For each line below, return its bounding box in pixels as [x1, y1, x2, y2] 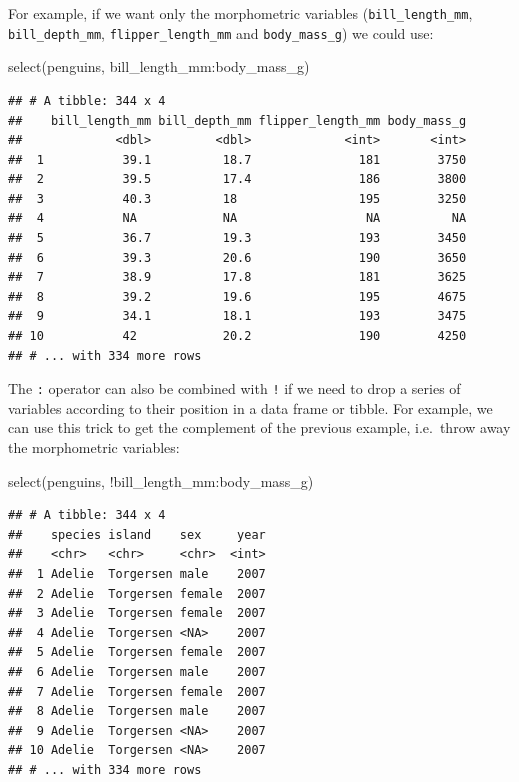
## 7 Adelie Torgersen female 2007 [8, 684, 266, 699]
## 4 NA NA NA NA [8, 211, 467, 226]
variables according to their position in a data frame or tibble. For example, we [8, 397, 493, 418]
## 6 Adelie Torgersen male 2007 [8, 665, 266, 679]
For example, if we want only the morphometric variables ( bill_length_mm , [8, 3, 473, 23]
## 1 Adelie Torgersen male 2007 [8, 567, 266, 582]
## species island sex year [8, 527, 266, 542]
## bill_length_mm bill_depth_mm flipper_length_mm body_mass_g [8, 113, 467, 128]
